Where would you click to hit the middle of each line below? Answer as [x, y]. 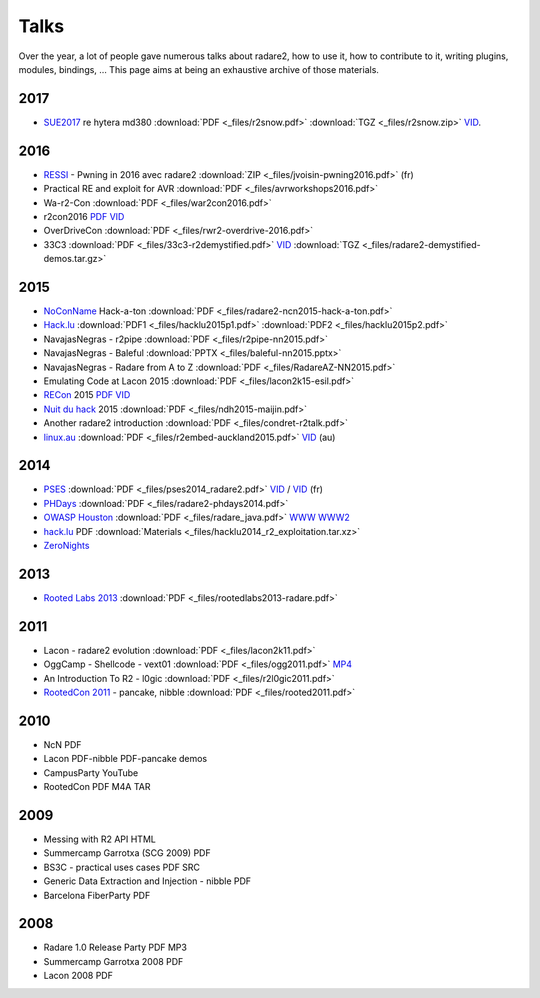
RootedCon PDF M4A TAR [97, 787]
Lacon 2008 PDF [78, 976]
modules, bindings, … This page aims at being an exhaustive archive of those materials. [199, 69]
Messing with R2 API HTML [100, 839]
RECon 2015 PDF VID [87, 395]
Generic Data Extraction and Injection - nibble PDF [147, 881]
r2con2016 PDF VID [84, 216]
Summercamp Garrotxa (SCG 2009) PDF [127, 853]
